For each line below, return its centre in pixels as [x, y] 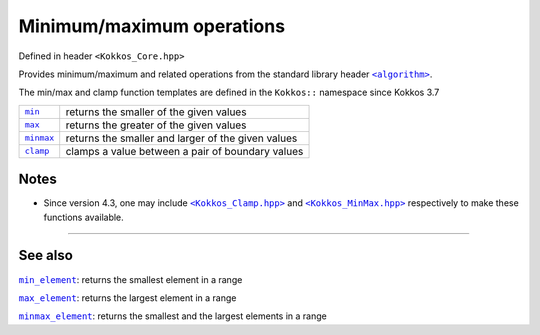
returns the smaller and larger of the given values [181, 138]
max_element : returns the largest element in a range [127, 297]
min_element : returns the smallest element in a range [130, 279]
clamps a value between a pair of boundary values [184, 151]
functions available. [83, 217]
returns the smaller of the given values [156, 112]
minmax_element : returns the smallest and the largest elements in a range [172, 316]
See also [46, 255]
